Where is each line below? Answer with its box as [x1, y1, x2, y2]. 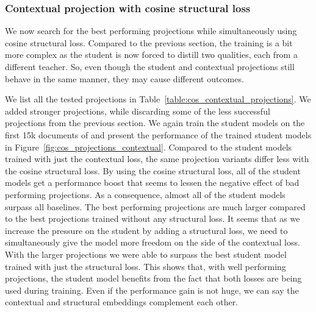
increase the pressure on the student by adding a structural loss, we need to [5, 224, 288, 236]
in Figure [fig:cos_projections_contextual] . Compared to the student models [5, 140, 292, 153]
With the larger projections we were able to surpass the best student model [5, 247, 287, 260]
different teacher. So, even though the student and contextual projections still [5, 60, 295, 73]
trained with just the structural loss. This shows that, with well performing [5, 260, 286, 272]
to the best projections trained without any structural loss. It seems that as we [5, 212, 300, 225]
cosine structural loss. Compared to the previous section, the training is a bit [5, 36, 293, 49]
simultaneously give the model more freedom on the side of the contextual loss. [5, 236, 300, 249]
